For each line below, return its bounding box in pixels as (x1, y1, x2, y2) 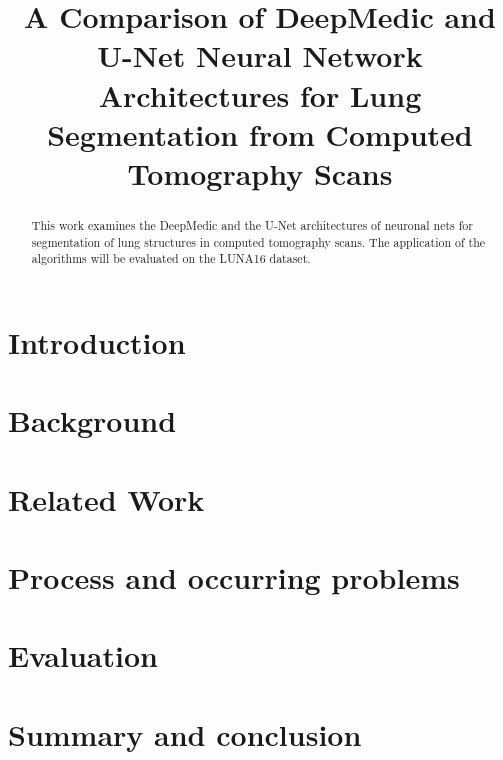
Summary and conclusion (8, 713, 362, 754)
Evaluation (8, 635, 158, 676)
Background (8, 400, 177, 441)
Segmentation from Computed (47, 113, 473, 154)
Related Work (8, 478, 205, 519)
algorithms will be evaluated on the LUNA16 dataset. (31, 250, 311, 267)
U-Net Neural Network (97, 35, 423, 76)
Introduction (8, 321, 186, 362)
